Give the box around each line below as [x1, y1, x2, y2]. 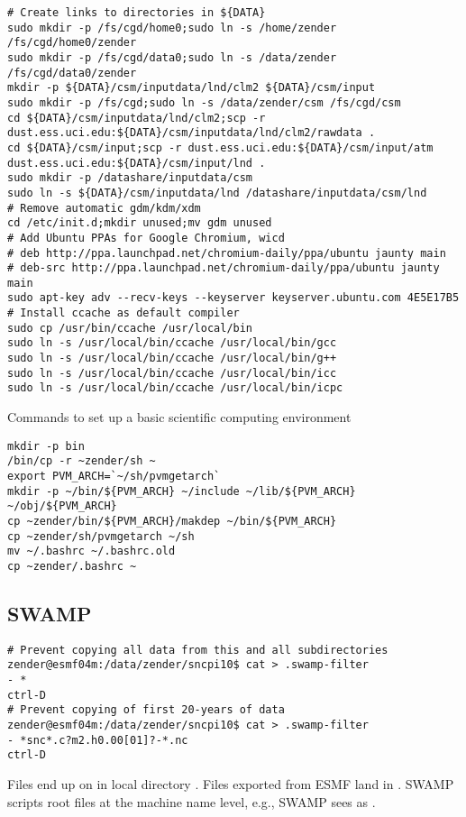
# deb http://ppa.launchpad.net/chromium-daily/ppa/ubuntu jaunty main [7, 246, 446, 260]
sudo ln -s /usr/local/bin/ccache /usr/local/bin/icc [7, 366, 337, 380]
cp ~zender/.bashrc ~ [7, 559, 137, 573]
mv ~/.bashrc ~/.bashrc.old [7, 545, 176, 558]
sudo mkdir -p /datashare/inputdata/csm [7, 171, 253, 185]
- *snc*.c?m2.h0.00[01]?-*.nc [7, 733, 188, 747]
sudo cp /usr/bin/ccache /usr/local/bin [7, 321, 253, 335]
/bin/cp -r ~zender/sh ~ [7, 454, 156, 468]
